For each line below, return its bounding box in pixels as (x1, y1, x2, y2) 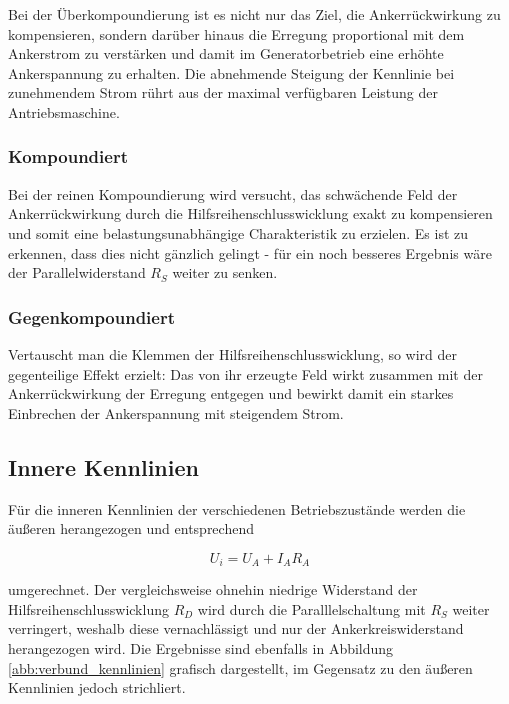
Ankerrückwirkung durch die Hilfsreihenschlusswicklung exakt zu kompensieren (8, 203, 493, 224)
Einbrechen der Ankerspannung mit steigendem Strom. (8, 402, 344, 423)
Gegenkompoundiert (8, 304, 176, 329)
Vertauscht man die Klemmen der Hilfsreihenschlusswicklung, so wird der (8, 343, 458, 364)
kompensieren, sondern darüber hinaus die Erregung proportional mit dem (8, 23, 465, 44)
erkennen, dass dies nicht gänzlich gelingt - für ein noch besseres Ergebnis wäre (8, 242, 492, 263)
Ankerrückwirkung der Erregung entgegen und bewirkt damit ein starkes (8, 383, 454, 404)
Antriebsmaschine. (8, 101, 120, 122)
